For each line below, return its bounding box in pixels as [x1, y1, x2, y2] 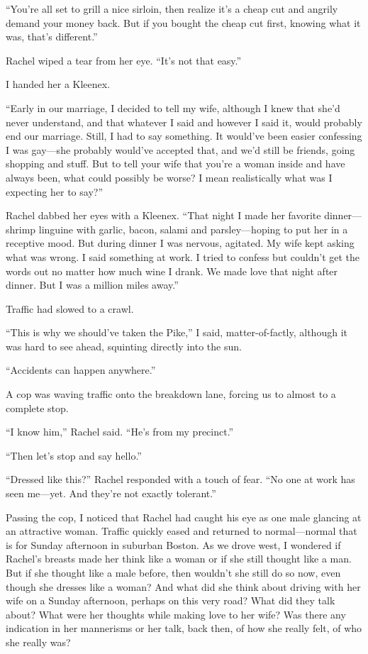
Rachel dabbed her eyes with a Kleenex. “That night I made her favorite [6, 208, 321, 223]
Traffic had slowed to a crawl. [6, 301, 134, 316]
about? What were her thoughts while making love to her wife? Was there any [6, 606, 346, 621]
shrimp [6, 221, 36, 236]
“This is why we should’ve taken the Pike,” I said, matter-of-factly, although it [6, 325, 347, 340]
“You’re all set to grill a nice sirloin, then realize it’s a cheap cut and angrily [6, 1, 338, 16]
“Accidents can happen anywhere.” [6, 362, 156, 377]
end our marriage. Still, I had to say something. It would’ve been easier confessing [6, 128, 362, 143]
